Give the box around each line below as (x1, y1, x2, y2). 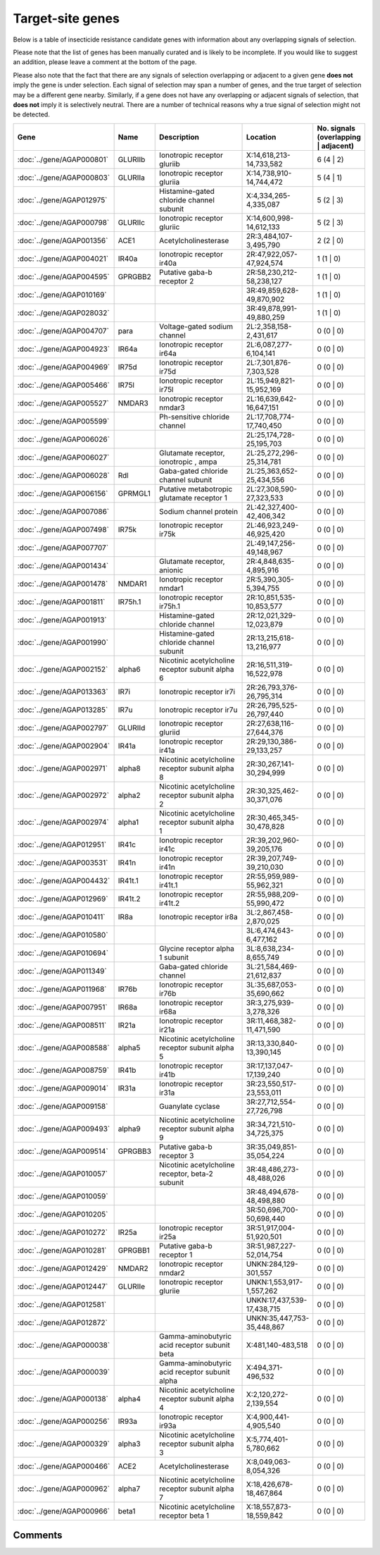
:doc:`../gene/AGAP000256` (17, 1416, 110, 1426)
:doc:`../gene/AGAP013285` (17, 705, 108, 715)
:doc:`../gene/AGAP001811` (17, 596, 106, 606)
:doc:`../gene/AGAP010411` (17, 911, 106, 921)
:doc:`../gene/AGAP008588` (17, 1043, 110, 1052)
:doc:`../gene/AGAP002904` (17, 741, 110, 751)
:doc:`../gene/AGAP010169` (17, 290, 107, 300)
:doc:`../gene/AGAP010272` (17, 1227, 108, 1237)
